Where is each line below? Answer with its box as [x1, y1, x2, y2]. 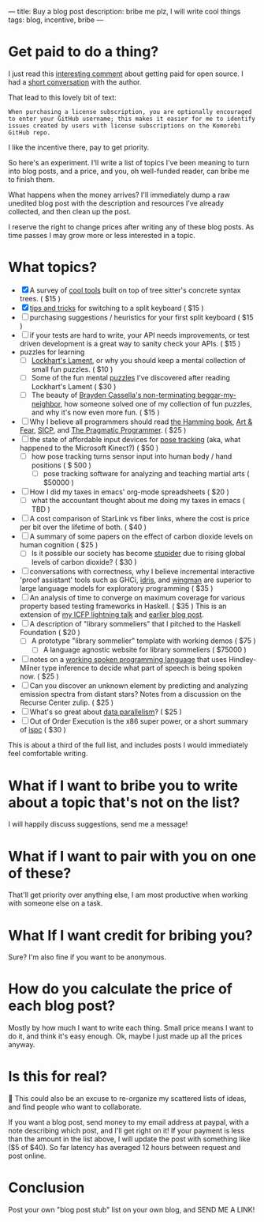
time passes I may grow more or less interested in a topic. [8, 230, 195, 240]
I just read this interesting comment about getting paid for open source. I [8, 69, 244, 78]
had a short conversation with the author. [8, 77, 142, 86]
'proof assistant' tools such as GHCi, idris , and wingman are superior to [19, 575, 252, 585]
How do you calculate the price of [8, 980, 232, 998]
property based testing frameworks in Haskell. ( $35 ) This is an [19, 601, 227, 611]
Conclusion [8, 1178, 85, 1197]
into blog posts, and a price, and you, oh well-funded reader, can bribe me [8, 166, 250, 176]
